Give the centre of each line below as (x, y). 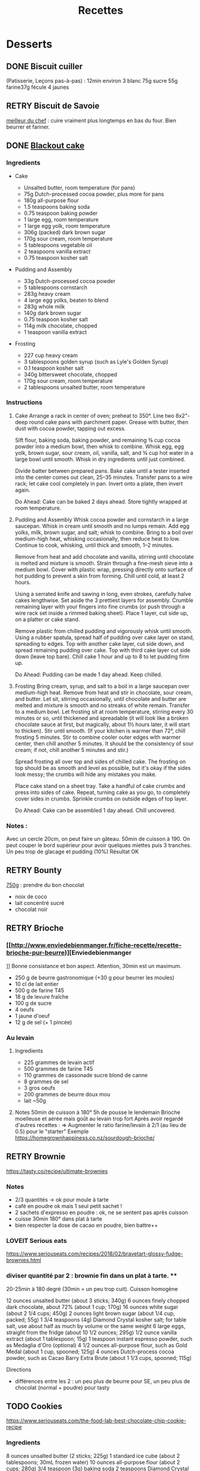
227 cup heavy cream (51, 355)
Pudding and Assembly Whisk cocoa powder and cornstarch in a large (102, 519)
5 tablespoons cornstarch (56, 287)
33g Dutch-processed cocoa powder (69, 281)
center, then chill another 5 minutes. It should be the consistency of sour (104, 743)
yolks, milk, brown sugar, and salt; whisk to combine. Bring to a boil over (104, 532)
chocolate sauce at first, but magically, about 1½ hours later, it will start (102, 724)
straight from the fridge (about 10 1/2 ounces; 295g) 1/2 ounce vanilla (92, 1332)
